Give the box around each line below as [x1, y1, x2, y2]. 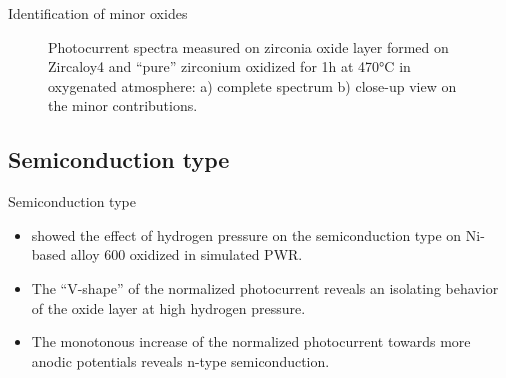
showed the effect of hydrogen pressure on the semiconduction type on [31, 224, 462, 245]
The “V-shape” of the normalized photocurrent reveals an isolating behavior [31, 277, 499, 298]
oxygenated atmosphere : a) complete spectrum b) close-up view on [48, 75, 457, 96]
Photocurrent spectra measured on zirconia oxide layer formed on [48, 36, 449, 57]
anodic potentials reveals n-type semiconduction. [31, 350, 330, 371]
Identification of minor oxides [8, 3, 188, 23]
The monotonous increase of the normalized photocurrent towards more [31, 331, 471, 352]
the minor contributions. [48, 95, 198, 116]
